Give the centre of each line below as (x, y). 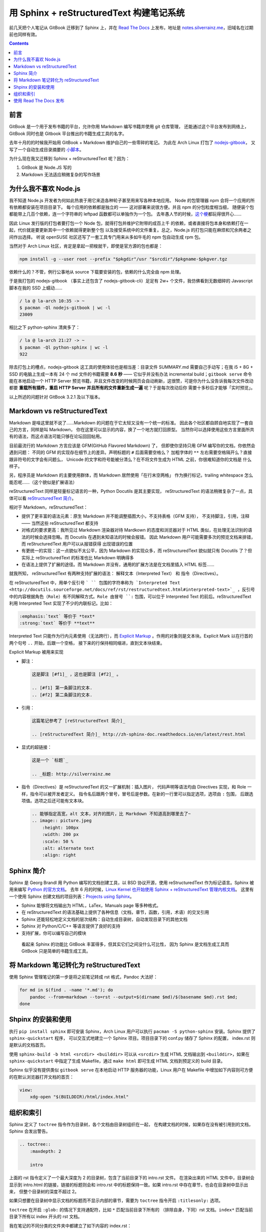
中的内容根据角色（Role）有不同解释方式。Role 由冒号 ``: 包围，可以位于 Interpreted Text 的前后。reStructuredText (130, 596)
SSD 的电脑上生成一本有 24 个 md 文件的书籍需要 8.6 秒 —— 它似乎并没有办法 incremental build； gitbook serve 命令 (131, 374)
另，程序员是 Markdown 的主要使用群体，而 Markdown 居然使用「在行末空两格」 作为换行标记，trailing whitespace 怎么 (131, 475)
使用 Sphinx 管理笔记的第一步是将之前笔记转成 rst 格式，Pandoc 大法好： (83, 977)
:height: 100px (60, 827)
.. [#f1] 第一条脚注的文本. (62, 688)
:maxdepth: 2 (46, 1151)
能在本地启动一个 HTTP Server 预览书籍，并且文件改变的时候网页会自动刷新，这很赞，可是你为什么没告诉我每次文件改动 (131, 381)
